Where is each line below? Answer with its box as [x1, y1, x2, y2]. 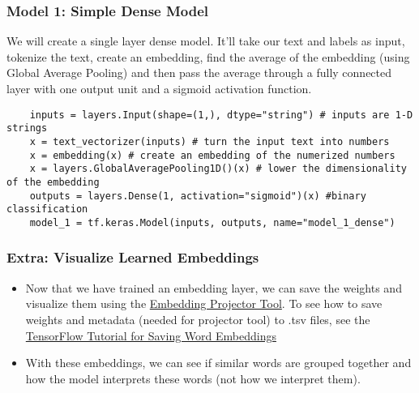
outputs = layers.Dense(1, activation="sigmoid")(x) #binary [29, 190, 366, 202]
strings [6, 122, 48, 135]
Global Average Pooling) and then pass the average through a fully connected [6, 64, 392, 81]
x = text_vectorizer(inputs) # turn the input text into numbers [29, 135, 390, 147]
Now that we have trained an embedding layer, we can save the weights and [25, 279, 402, 296]
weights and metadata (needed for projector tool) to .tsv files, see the [25, 310, 370, 327]
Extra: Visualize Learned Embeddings [6, 247, 259, 267]
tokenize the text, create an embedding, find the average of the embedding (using [6, 48, 410, 65]
